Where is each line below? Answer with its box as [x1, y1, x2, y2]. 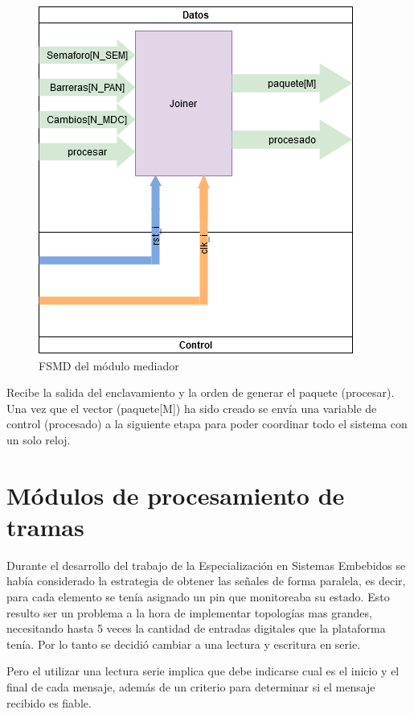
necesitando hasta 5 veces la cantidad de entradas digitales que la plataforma [6, 620, 386, 637]
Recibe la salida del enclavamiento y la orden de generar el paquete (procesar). [6, 384, 395, 401]
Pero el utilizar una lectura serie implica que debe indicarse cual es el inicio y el [6, 662, 400, 679]
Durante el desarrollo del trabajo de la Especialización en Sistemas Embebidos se [6, 556, 406, 573]
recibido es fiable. [6, 694, 92, 711]
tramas [6, 510, 84, 543]
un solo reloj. [6, 431, 71, 448]
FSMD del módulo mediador [39, 357, 179, 374]
